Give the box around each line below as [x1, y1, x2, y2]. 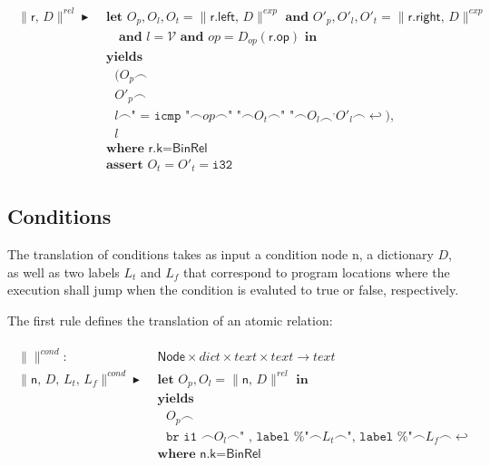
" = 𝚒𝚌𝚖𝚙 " [131, 109, 191, 122]
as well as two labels [7, 262, 120, 281]
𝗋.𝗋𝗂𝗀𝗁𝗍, [407, 10, 445, 24]
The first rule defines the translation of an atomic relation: [7, 311, 333, 330]
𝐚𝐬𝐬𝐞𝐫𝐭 [105, 158, 143, 171]
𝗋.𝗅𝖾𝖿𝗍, [210, 10, 239, 24]
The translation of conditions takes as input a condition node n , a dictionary [7, 245, 434, 264]
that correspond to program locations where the [183, 262, 450, 281]
